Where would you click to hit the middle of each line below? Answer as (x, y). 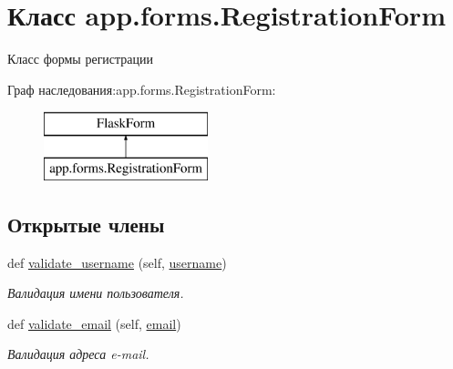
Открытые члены (86, 224)
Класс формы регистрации (81, 59)
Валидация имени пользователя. (96, 293)
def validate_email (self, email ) (94, 323)
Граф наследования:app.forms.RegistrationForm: (142, 89)
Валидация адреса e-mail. (78, 354)
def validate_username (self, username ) (117, 262)
